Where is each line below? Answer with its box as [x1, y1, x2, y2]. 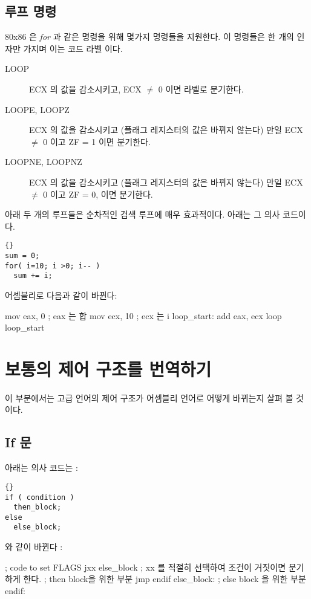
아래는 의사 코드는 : [5, 461, 78, 474]
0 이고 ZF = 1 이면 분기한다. [43, 135, 151, 147]
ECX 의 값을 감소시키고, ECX [29, 82, 142, 95]
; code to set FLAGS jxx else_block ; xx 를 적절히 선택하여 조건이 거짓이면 [5, 560, 286, 573]
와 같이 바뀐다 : [5, 540, 63, 553]
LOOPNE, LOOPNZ [5, 155, 82, 168]
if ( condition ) [5, 493, 74, 502]
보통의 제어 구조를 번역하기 [5, 356, 212, 381]
